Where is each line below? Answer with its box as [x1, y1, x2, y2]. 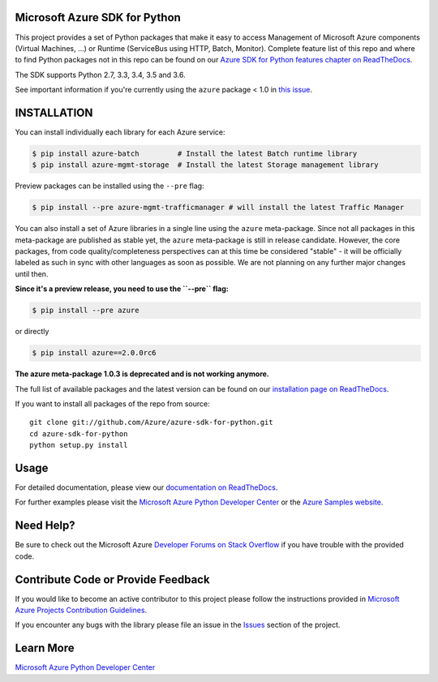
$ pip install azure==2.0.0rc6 [32, 349, 157, 358]
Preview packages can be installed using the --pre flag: [15, 181, 204, 191]
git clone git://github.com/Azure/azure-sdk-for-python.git [29, 418, 273, 427]
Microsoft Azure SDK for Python [15, 11, 182, 24]
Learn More [15, 641, 75, 655]
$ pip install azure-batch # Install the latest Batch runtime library [32, 148, 358, 158]
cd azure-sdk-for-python [29, 429, 128, 438]
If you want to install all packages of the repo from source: [15, 398, 210, 409]
